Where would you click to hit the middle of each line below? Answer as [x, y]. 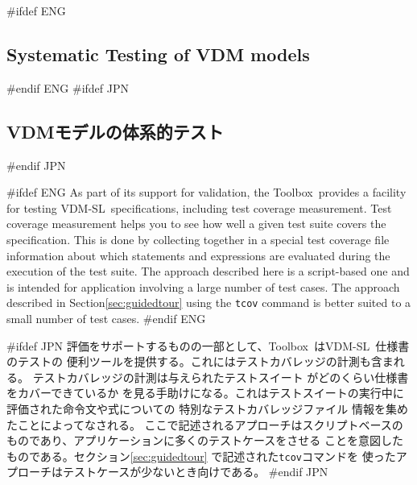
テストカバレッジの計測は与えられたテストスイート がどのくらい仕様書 [221, 377]
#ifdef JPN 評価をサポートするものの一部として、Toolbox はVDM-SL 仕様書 [208, 345]
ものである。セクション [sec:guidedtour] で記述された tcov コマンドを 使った [201, 456]
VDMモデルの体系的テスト [115, 131]
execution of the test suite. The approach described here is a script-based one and [208, 271]
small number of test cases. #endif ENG [106, 318]
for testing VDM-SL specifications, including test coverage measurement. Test [199, 207]
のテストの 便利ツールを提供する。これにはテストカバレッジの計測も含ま [200, 361]
